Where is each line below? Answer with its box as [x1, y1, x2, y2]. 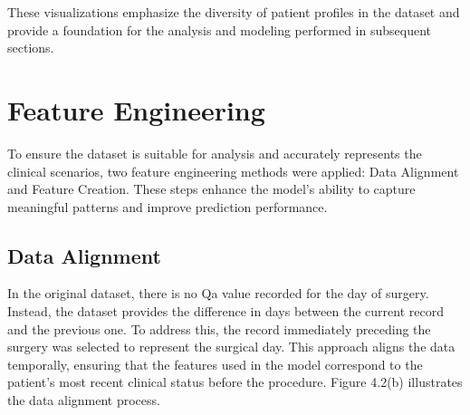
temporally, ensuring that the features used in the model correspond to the [7, 354, 423, 373]
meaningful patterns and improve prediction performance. [7, 197, 328, 216]
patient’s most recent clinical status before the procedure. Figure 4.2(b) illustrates [7, 372, 463, 391]
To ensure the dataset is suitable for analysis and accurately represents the [7, 143, 422, 162]
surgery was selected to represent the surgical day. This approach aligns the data [7, 337, 456, 356]
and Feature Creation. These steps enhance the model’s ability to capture [7, 179, 416, 198]
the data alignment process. [7, 391, 160, 410]
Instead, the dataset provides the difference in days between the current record [7, 302, 444, 321]
